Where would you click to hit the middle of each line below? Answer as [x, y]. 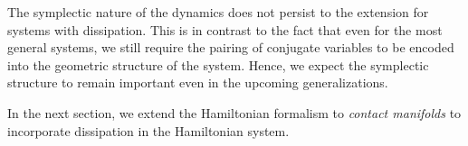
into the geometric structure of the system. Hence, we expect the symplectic [218, 64]
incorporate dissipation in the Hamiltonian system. [148, 130]
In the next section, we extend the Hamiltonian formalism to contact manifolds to [234, 112]
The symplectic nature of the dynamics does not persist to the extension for [218, 12]
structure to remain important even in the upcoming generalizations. [198, 82]
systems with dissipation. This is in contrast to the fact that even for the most [225, 29]
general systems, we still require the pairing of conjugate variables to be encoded [231, 47]
